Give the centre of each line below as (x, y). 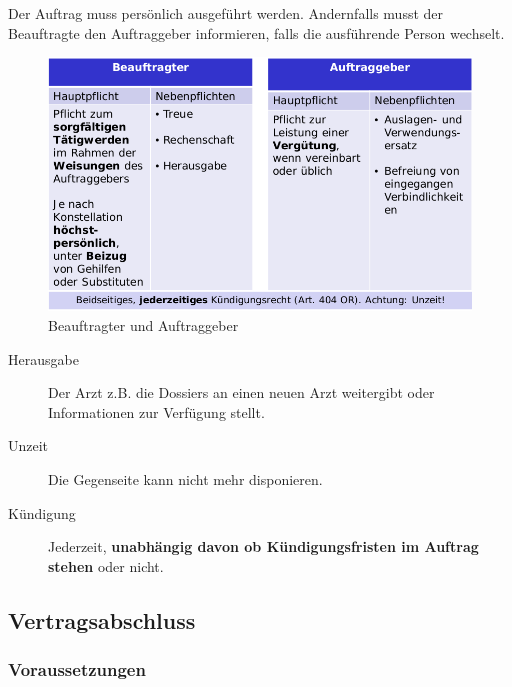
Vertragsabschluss (102, 619)
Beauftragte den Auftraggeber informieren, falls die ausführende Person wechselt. (256, 32)
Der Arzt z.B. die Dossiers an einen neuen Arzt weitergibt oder (241, 392)
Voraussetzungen (77, 669)
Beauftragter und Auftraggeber (143, 325)
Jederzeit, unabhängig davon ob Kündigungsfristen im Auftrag (263, 546)
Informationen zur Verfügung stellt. (156, 411)
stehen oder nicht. (106, 565)
